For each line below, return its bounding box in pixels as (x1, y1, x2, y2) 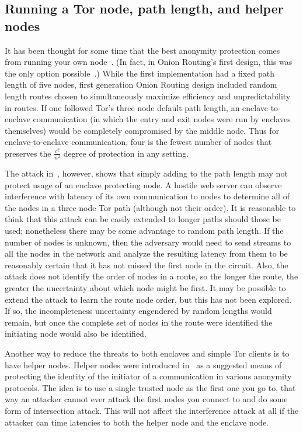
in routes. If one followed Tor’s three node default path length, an (5, 101, 240, 113)
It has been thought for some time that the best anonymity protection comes (5, 44, 280, 56)
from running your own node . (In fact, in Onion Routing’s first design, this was (5, 56, 292, 68)
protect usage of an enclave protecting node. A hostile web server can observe (5, 178, 282, 191)
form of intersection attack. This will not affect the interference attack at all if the (5, 404, 299, 416)
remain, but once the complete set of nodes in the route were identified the (5, 316, 273, 328)
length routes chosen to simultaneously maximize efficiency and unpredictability (5, 89, 291, 102)
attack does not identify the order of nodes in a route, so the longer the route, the (5, 270, 298, 282)
